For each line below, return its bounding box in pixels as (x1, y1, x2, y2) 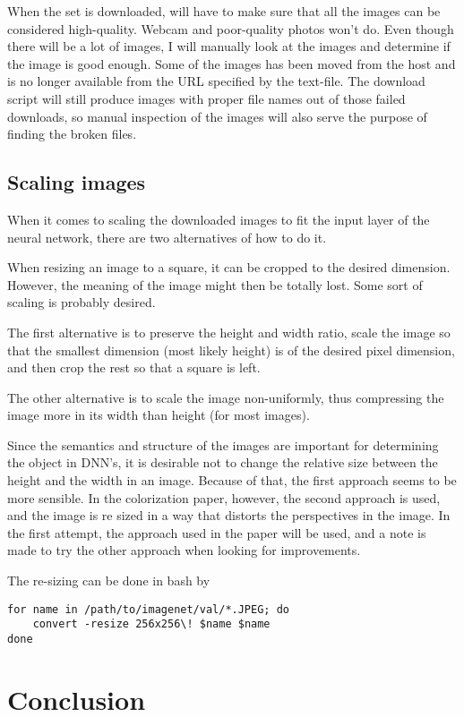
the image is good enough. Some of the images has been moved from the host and (7, 54, 456, 73)
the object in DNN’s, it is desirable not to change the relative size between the (7, 453, 438, 472)
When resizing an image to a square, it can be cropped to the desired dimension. (7, 258, 451, 277)
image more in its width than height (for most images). (7, 405, 310, 424)
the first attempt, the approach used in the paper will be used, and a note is (7, 523, 426, 542)
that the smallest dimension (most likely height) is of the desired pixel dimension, (7, 340, 455, 359)
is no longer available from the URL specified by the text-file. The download (7, 72, 425, 90)
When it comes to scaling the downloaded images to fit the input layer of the (7, 209, 430, 228)
